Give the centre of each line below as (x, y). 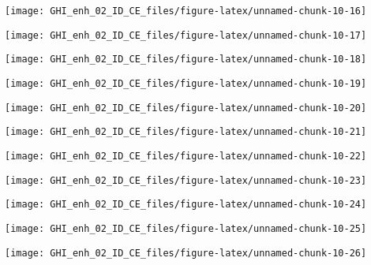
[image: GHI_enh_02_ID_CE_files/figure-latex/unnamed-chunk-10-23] (186, 180)
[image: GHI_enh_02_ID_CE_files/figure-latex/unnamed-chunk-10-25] (186, 228)
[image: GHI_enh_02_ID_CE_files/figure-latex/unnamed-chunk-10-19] (186, 83)
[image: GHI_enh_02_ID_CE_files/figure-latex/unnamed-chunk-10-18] (186, 60)
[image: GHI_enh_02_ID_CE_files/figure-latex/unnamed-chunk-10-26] (186, 253)
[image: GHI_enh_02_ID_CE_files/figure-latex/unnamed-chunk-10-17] (186, 35)
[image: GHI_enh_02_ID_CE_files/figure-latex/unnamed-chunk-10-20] (186, 108)
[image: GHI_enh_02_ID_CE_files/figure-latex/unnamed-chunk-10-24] (186, 205)
